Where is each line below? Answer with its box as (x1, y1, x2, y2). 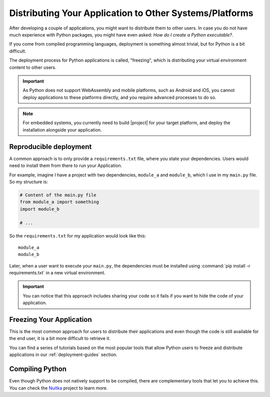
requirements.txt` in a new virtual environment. (9, 270, 106, 276)
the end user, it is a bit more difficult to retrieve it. (9, 335, 111, 341)
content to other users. (9, 64, 56, 70)
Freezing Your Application (9, 315, 92, 323)
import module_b (19, 206, 60, 212)
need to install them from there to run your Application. (9, 162, 122, 168)
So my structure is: (9, 178, 48, 184)
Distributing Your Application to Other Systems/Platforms (9, 7, 253, 18)
